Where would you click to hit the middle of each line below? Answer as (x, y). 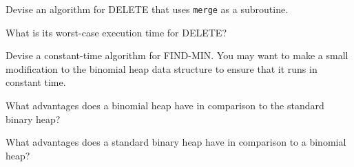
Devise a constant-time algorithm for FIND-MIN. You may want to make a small (177, 55)
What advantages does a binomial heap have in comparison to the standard (165, 105)
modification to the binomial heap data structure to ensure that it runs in (162, 68)
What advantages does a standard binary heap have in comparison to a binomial (176, 142)
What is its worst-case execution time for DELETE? (116, 32)
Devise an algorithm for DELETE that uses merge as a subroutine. (147, 9)
